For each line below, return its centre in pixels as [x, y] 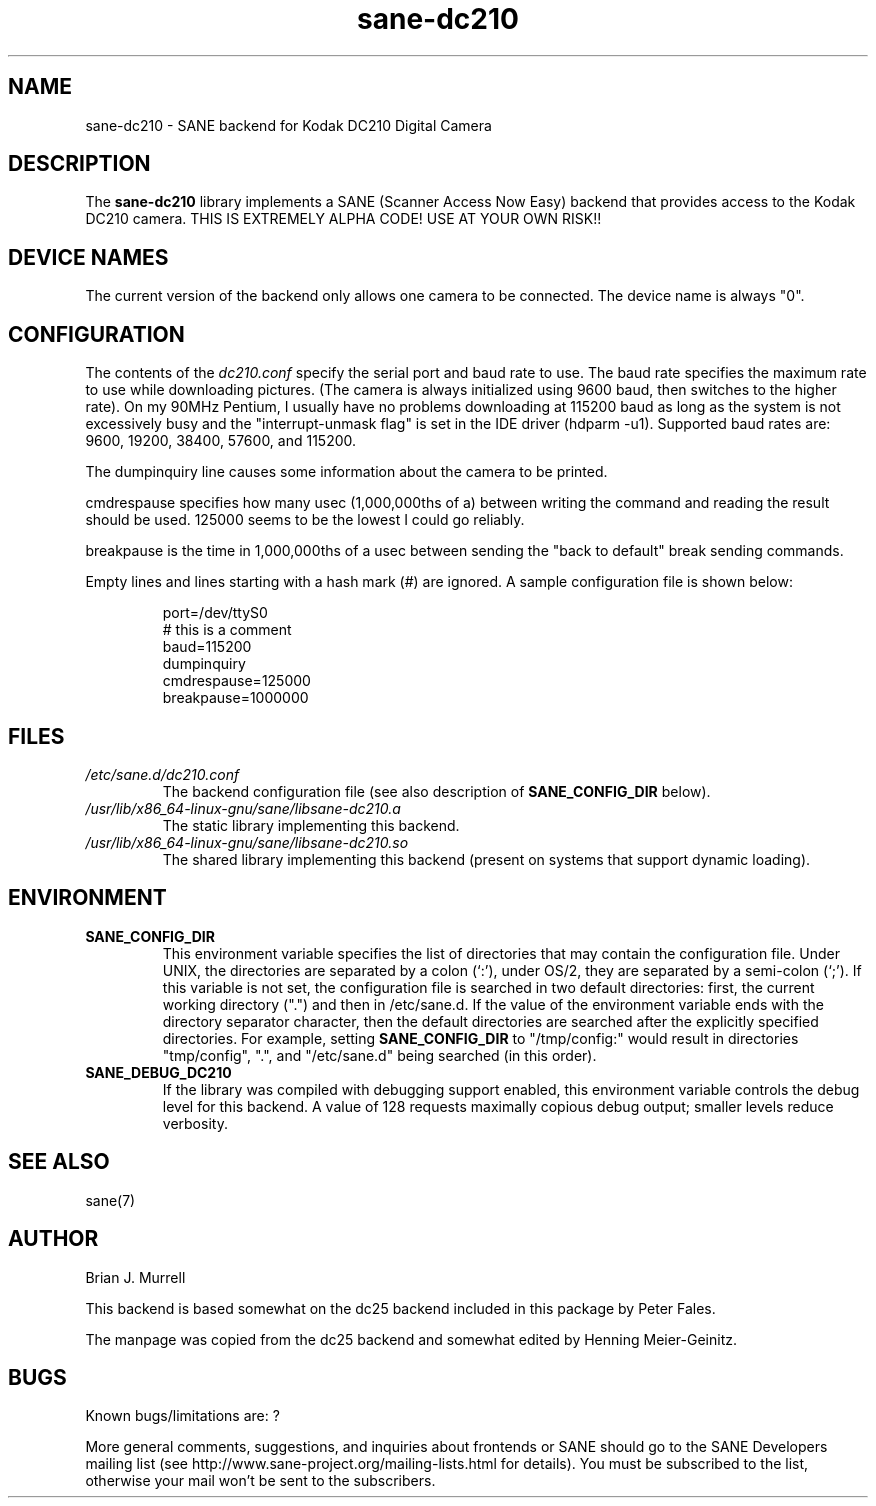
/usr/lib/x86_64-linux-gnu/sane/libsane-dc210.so [247, 842]
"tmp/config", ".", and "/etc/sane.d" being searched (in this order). [379, 1055]
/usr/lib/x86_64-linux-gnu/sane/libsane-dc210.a [243, 808]
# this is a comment [227, 630]
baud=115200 [207, 647]
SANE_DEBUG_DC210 [158, 1072]
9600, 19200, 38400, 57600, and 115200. [221, 441]
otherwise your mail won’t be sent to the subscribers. [260, 1481]
